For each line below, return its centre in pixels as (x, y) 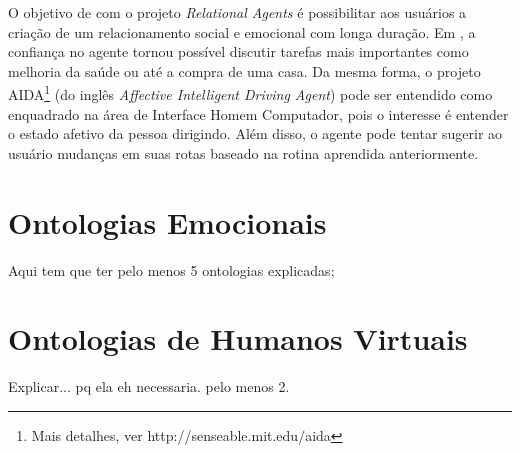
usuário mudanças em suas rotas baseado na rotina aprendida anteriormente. (243, 152)
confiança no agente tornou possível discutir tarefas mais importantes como (238, 51)
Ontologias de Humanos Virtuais (238, 338)
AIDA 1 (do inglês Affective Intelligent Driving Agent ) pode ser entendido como (250, 93)
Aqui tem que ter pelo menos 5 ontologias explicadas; (171, 269)
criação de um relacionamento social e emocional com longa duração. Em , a (242, 31)
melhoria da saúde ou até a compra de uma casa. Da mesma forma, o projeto (244, 70)
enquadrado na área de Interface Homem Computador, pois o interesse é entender (258, 113)
